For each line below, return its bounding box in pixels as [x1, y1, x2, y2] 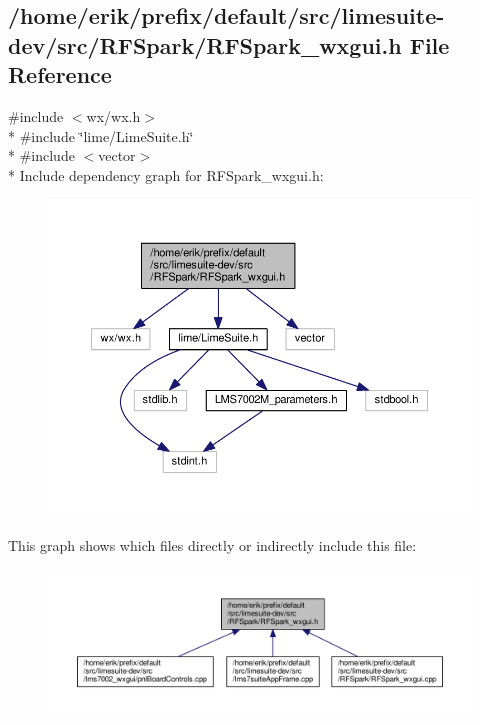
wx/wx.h [86, 105, 141, 126]
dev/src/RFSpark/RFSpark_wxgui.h [8, 29, 402, 60]
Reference [8, 59, 112, 90]
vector [98, 145, 136, 166]
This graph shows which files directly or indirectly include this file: [8, 534, 417, 555]
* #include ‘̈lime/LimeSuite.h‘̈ [8, 125, 194, 146]
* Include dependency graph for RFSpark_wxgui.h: [8, 164, 324, 185]
